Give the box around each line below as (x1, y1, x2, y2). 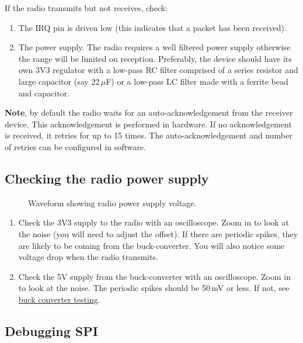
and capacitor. (18, 86, 69, 99)
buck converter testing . (18, 293, 100, 305)
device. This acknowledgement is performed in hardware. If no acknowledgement (5, 117, 292, 130)
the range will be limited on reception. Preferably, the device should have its (18, 52, 292, 64)
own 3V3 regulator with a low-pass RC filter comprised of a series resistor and (18, 64, 298, 76)
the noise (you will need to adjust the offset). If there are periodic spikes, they (18, 227, 298, 240)
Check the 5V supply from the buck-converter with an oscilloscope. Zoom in (18, 270, 291, 282)
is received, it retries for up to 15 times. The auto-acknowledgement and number (5, 129, 292, 141)
